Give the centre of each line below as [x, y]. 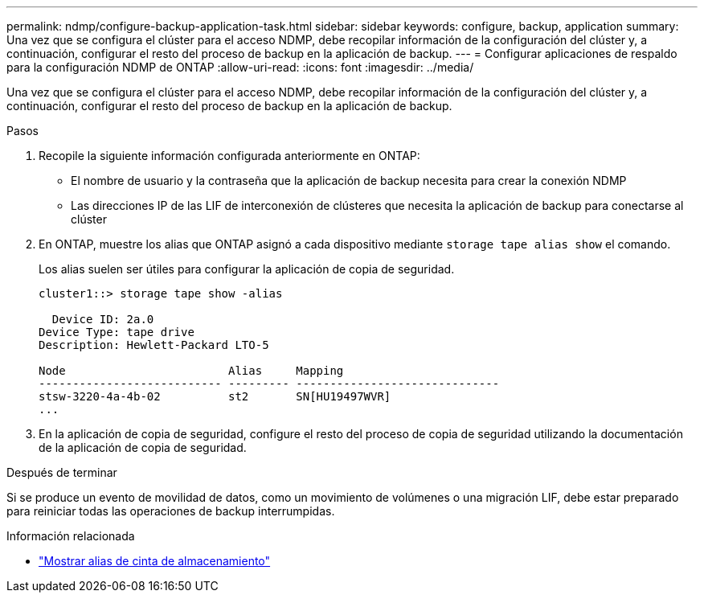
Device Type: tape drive [117, 332]
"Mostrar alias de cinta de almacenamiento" [155, 561]
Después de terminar [62, 472]
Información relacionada [71, 536]
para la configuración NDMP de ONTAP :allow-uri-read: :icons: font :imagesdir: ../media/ [240, 67]
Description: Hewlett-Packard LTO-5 [154, 345]
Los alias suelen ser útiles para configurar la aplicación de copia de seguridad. [247, 269]
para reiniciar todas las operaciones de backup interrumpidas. [171, 511]
